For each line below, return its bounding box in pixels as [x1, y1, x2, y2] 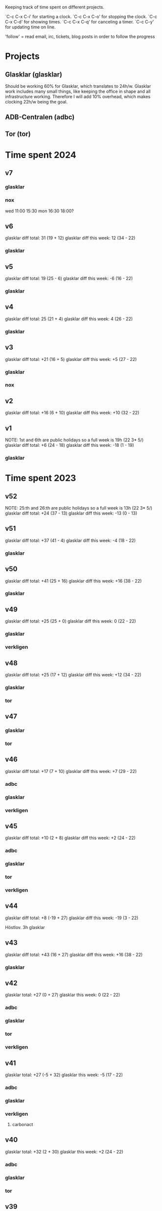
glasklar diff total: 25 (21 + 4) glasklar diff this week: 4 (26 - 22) [5, 316, 133, 322]
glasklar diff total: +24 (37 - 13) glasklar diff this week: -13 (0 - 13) [5, 510, 138, 516]
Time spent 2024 [5, 149, 77, 160]
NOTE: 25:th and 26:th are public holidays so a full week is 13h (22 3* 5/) [5, 505, 153, 511]
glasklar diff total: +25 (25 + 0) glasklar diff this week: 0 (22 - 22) [5, 618, 136, 624]
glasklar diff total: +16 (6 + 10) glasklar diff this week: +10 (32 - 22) [5, 410, 139, 416]
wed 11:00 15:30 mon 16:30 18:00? [5, 208, 74, 214]
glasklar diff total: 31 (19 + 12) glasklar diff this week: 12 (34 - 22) [5, 235, 136, 241]
